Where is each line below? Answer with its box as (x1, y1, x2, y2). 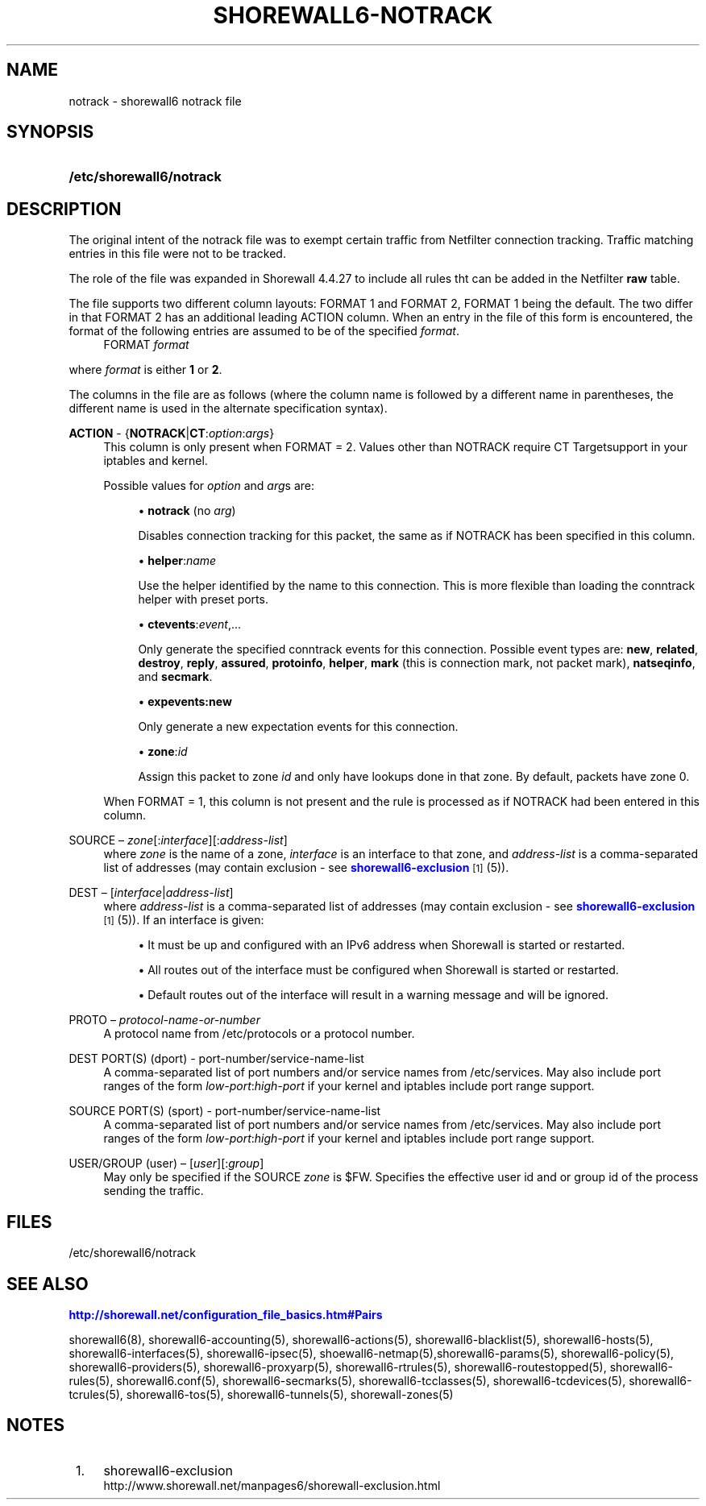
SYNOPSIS (6, 122, 94, 143)
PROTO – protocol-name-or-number (69, 1013, 260, 1027)
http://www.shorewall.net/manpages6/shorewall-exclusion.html (103, 1478, 441, 1492)
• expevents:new (138, 695, 232, 709)
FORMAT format (103, 338, 189, 352)
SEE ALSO (6, 1273, 89, 1294)
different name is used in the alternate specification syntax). (69, 401, 388, 416)
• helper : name (138, 554, 217, 568)
